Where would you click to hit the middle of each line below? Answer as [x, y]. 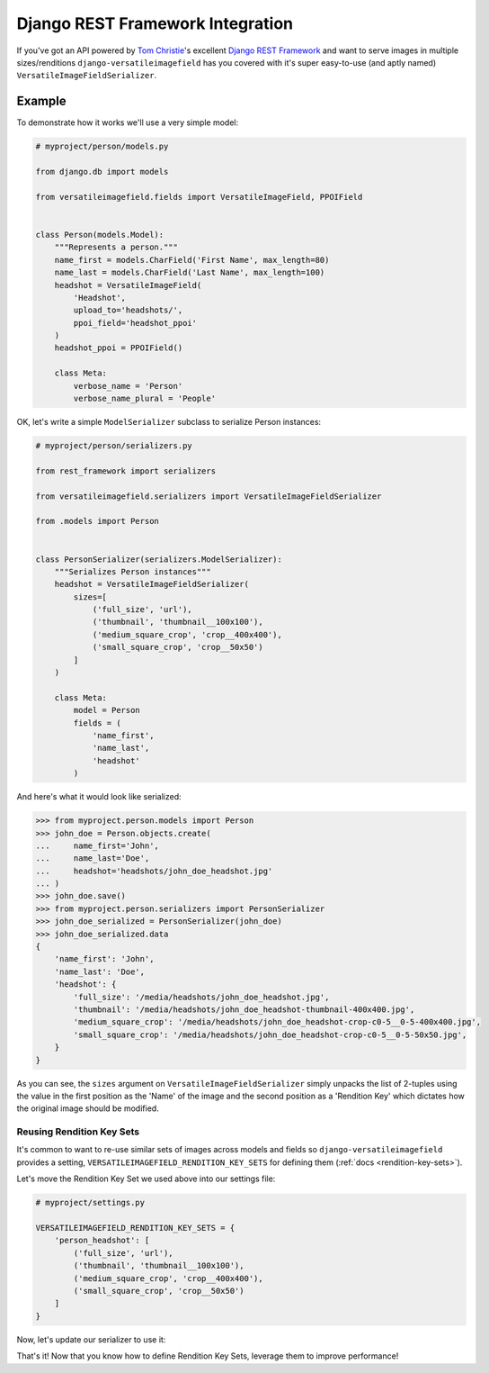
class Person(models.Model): [100, 235]
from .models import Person [97, 521]
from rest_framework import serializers [125, 471]
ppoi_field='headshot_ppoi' [135, 323]
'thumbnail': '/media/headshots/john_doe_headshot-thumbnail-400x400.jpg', [244, 1009]
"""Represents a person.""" [116, 247]
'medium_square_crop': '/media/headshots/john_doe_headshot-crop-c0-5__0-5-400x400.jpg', [277, 1022]
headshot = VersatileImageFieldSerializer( [151, 584]
